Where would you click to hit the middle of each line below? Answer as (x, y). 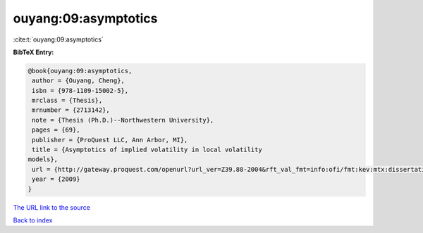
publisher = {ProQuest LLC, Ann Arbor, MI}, (110, 140)
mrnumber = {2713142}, (71, 110)
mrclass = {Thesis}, (67, 101)
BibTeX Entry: (33, 52)
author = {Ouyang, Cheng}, (78, 81)
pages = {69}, (56, 130)
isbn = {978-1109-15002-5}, (80, 90)
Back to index (33, 220)
